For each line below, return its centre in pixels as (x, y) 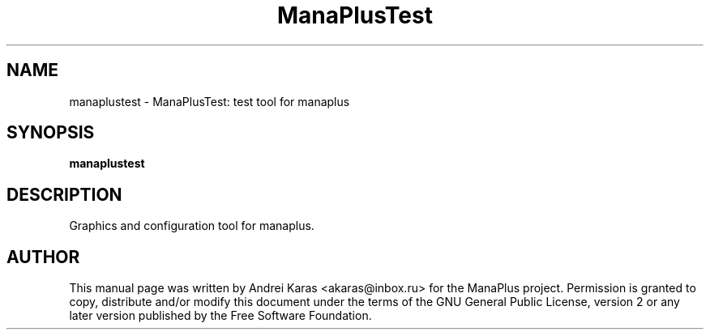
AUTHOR (43, 257)
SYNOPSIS (51, 133)
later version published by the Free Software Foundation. (220, 316)
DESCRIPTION (64, 194)
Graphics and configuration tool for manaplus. (192, 226)
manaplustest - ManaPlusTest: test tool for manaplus (210, 101)
